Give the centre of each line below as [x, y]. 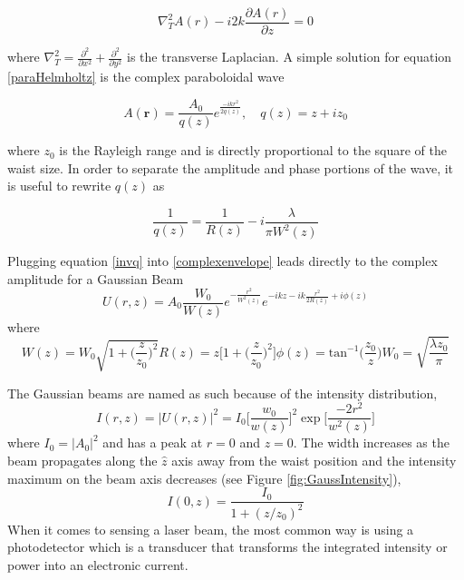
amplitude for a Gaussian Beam [96, 278]
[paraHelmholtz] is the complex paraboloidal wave [146, 77]
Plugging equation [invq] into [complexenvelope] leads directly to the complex [222, 261]
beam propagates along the [82, 461]
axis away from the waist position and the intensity [314, 461]
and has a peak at [153, 442]
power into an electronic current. [98, 564]
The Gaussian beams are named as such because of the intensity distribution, [222, 393]
